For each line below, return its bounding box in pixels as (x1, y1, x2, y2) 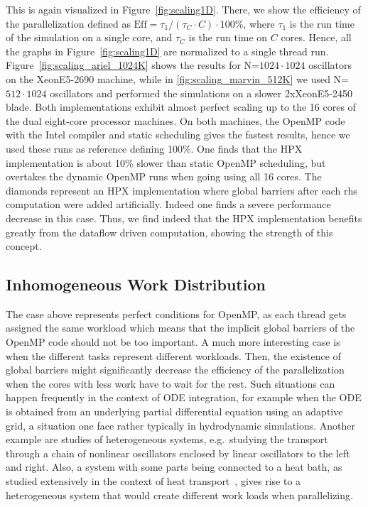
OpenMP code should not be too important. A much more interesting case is (6, 334, 340, 349)
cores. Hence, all (281, 30, 352, 45)
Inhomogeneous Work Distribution (6, 273, 266, 295)
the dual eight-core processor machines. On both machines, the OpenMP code (6, 113, 345, 128)
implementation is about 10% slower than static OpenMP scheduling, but (6, 155, 326, 170)
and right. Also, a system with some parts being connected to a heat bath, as (6, 459, 342, 474)
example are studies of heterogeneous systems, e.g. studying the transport (6, 432, 328, 447)
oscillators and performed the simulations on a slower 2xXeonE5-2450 (50, 85, 353, 100)
